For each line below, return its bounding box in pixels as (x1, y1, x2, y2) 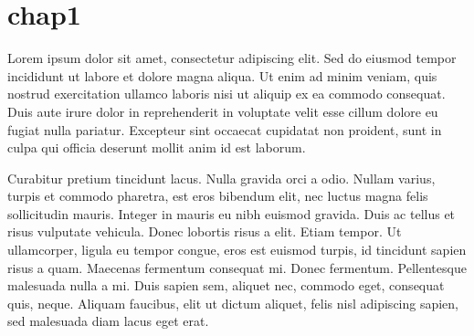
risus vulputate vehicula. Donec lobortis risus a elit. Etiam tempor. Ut (7, 222, 402, 241)
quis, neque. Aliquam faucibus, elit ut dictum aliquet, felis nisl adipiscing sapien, (7, 293, 459, 312)
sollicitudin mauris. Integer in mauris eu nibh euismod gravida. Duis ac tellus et (7, 204, 456, 223)
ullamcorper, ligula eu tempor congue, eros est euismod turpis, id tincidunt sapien (7, 240, 467, 259)
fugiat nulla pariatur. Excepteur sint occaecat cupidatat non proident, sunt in (7, 120, 442, 139)
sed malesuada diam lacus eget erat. (7, 311, 209, 331)
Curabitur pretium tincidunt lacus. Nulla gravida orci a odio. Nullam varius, (7, 168, 436, 187)
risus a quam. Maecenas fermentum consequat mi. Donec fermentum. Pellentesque (7, 257, 467, 277)
